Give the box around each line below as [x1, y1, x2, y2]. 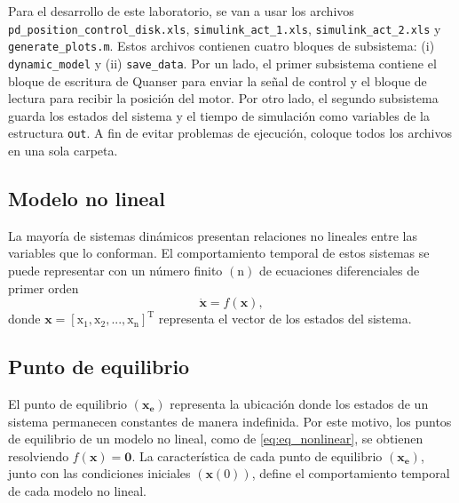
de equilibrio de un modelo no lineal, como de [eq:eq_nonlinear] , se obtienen [8, 429, 423, 448]
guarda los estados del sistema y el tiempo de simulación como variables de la [8, 106, 430, 124]
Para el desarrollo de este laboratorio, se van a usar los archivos [8, 2, 354, 20]
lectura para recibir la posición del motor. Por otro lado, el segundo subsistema [8, 89, 439, 108]
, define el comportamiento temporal [251, 464, 450, 483]
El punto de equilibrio [8, 394, 128, 412]
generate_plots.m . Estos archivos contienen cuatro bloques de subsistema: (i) [8, 36, 435, 55]
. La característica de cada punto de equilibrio [131, 446, 383, 465]
